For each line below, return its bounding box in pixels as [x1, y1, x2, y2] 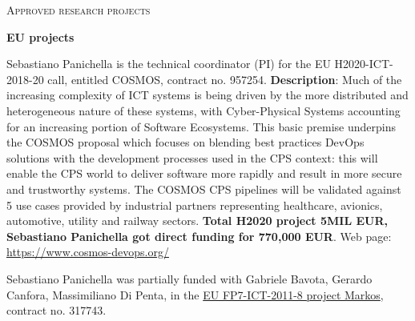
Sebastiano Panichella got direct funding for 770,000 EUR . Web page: [6, 227, 392, 244]
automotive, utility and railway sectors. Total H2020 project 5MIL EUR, [6, 212, 388, 229]
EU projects [6, 28, 75, 45]
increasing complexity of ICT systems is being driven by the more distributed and [6, 86, 409, 103]
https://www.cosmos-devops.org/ [6, 243, 169, 260]
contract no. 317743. [6, 302, 107, 319]
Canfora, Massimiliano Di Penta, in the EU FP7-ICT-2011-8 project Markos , [6, 286, 384, 303]
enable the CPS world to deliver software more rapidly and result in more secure [6, 165, 402, 182]
